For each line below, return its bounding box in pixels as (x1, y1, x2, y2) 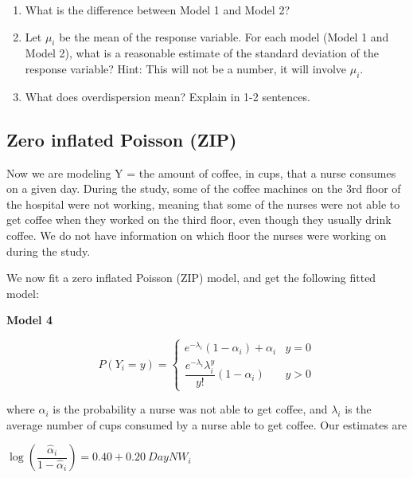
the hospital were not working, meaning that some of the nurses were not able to (6, 195, 400, 212)
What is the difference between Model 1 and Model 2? (25, 2, 290, 18)
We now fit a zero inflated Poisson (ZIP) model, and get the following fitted (6, 269, 376, 286)
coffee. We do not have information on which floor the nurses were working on (6, 226, 387, 243)
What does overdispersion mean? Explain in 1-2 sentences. (25, 88, 310, 104)
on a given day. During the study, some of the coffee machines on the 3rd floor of (6, 180, 401, 197)
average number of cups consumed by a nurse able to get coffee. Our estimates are (6, 416, 407, 433)
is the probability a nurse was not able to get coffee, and (53, 401, 328, 417)
